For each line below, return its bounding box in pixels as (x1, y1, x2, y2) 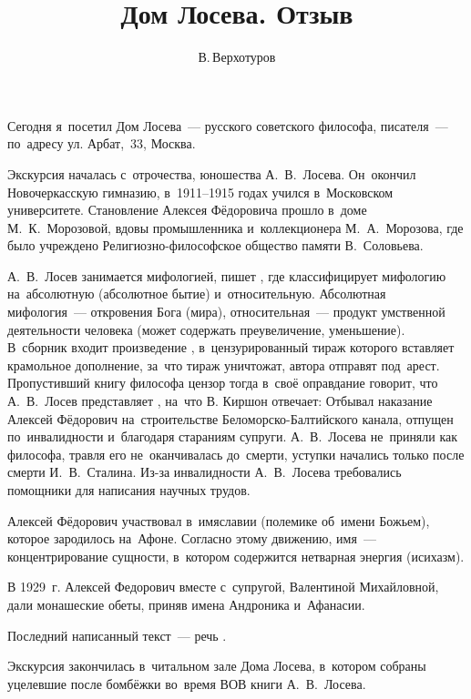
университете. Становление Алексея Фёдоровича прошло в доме (7, 200, 367, 219)
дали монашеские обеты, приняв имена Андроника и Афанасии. (7, 594, 365, 613)
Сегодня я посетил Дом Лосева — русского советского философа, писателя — (7, 116, 448, 135)
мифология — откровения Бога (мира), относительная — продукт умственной (7, 302, 445, 321)
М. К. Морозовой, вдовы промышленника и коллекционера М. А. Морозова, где (7, 218, 464, 237)
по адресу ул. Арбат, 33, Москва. (7, 134, 196, 153)
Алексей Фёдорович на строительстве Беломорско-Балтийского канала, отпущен (7, 409, 454, 428)
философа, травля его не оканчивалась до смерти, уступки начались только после (7, 444, 465, 463)
